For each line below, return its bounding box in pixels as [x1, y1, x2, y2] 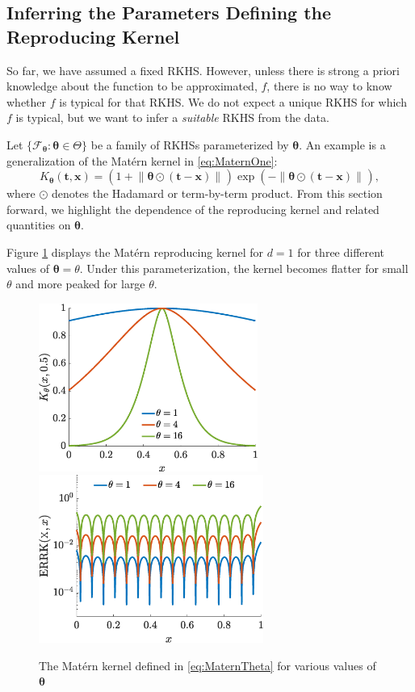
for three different [297, 243, 385, 260]
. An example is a [299, 136, 386, 153]
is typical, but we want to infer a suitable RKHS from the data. [15, 109, 329, 126]
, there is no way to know [266, 78, 392, 94]
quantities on [6, 216, 71, 233]
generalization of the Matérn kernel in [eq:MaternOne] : [6, 152, 278, 169]
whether [6, 93, 47, 110]
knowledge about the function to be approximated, [6, 78, 258, 94]
